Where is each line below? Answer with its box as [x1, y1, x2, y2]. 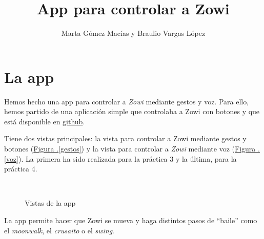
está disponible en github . [4, 116, 85, 126]
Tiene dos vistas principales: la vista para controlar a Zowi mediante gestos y [4, 133, 247, 144]
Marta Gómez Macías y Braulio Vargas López [61, 28, 206, 38]
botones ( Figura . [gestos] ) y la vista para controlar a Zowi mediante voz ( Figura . [4, 143, 260, 154]
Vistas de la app [25, 198, 76, 208]
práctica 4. [4, 163, 37, 174]
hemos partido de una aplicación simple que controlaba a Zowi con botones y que [4, 106, 260, 117]
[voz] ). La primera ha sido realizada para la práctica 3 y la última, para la [4, 153, 237, 164]
